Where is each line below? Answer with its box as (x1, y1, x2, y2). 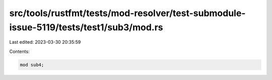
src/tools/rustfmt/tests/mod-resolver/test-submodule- (9, 8, 246, 19)
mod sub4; (20, 62, 44, 67)
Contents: (9, 48, 30, 54)
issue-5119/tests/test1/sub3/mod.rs (9, 22, 163, 33)
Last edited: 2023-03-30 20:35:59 (9, 39, 81, 45)
